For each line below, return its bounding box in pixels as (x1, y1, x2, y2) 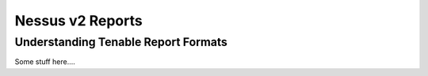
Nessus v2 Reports (14, 12, 143, 29)
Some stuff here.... (14, 57, 75, 66)
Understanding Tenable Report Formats (14, 35, 227, 49)
